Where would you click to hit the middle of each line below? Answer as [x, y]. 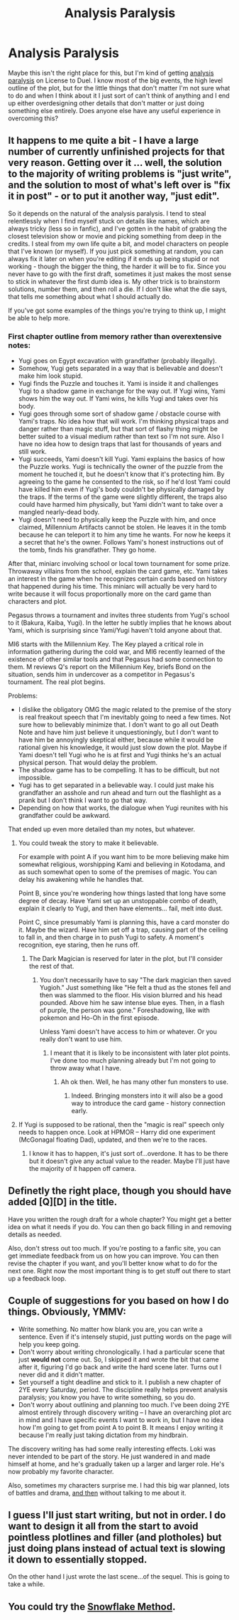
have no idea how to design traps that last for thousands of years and [120, 444]
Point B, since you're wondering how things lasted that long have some [122, 893]
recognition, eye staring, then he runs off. [79, 945]
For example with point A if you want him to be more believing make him [124, 857]
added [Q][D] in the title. [63, 1202]
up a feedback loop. [37, 1278]
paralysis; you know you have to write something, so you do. [107, 1397]
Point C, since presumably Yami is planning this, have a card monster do [124, 922]
